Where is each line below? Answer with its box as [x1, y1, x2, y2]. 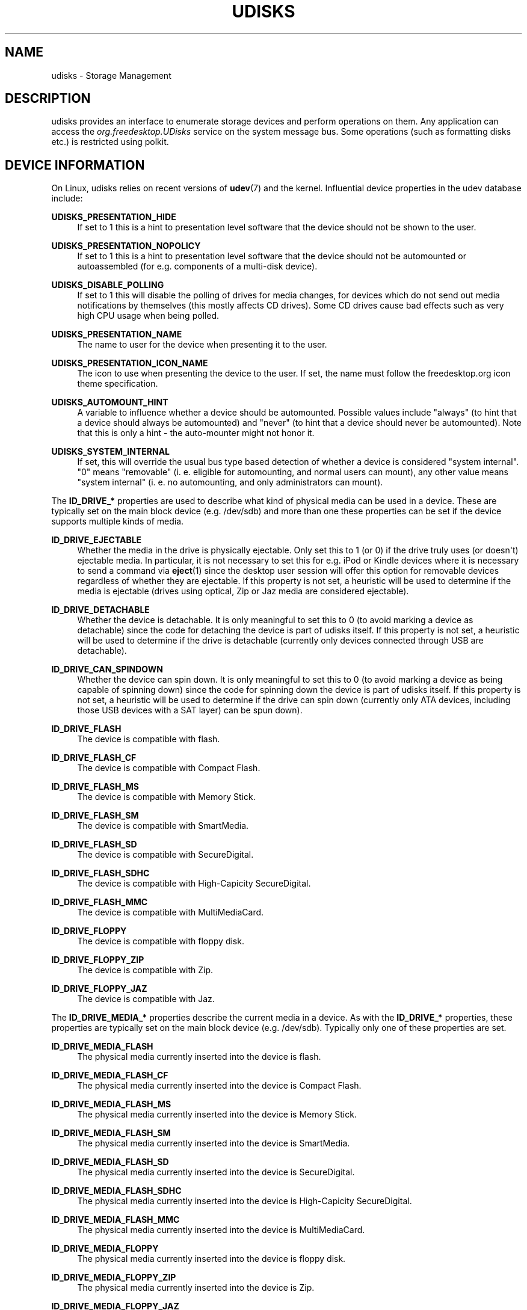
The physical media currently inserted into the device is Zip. [77, 1282, 315, 1293]
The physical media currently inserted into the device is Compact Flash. [77, 1080, 362, 1091]
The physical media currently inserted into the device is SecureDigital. [77, 1167, 355, 1178]
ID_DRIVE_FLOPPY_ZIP [51, 955, 144, 965]
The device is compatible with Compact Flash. [77, 763, 260, 773]
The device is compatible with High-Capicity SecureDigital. [77, 878, 311, 889]
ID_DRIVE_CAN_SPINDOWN [51, 664, 163, 675]
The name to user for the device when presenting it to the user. [77, 339, 327, 350]
